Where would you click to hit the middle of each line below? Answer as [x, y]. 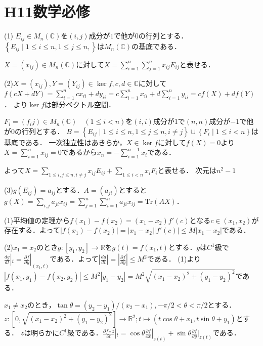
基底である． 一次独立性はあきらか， [65, 142]
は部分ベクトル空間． [80, 104]
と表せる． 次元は [187, 170]
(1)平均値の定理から [37, 220]
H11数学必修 [47, 11]
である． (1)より [174, 259]
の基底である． [156, 46]
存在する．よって [32, 230]
